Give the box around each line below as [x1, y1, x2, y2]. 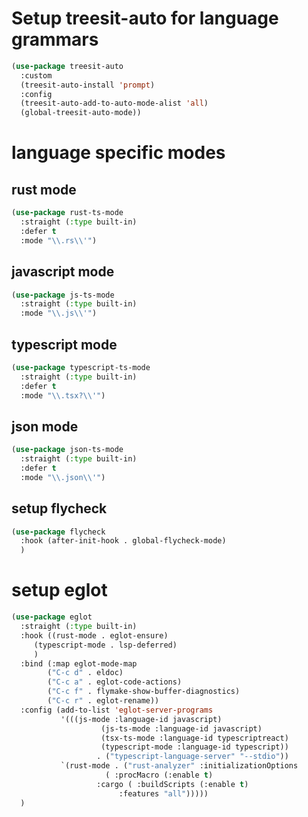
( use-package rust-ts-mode [11, 208, 124, 218]
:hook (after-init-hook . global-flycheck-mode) [20, 536, 227, 546]
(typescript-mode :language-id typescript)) [100, 742, 289, 752]
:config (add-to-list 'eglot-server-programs [20, 705, 214, 715]
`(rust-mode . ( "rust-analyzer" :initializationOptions [60, 761, 299, 771]
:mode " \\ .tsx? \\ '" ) [20, 390, 106, 401]
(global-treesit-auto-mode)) [20, 108, 142, 118]
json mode [11, 418, 79, 435]
